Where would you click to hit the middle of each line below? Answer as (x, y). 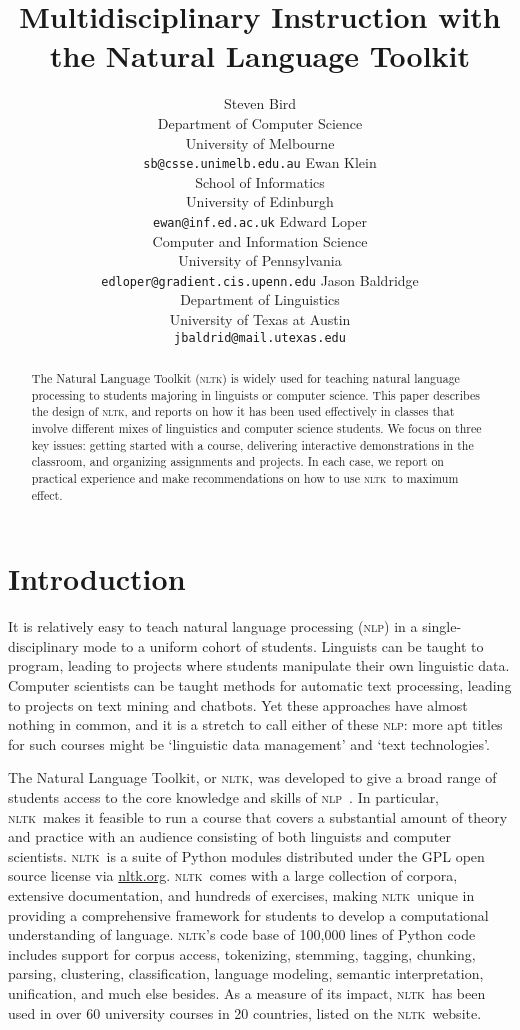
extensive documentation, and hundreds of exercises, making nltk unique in (241, 894)
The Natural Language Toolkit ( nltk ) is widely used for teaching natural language (245, 378)
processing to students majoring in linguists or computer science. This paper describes (255, 394)
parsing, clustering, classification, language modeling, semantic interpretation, (246, 973)
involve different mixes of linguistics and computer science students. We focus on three (256, 428)
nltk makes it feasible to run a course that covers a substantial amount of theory (258, 816)
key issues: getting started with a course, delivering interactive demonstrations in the (252, 444)
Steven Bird (260, 103)
